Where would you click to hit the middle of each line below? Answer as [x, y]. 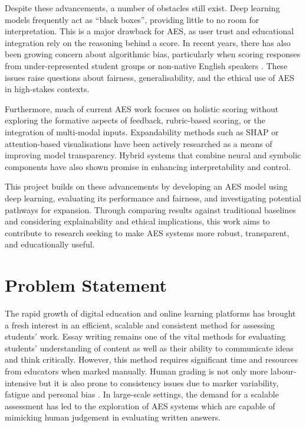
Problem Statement [86, 285]
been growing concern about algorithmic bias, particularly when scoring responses [153, 54]
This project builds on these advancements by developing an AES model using [146, 186]
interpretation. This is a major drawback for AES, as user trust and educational [149, 31]
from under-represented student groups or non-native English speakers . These [146, 65]
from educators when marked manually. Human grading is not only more [136, 371]
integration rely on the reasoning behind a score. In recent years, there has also [148, 42]
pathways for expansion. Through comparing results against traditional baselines [150, 209]
